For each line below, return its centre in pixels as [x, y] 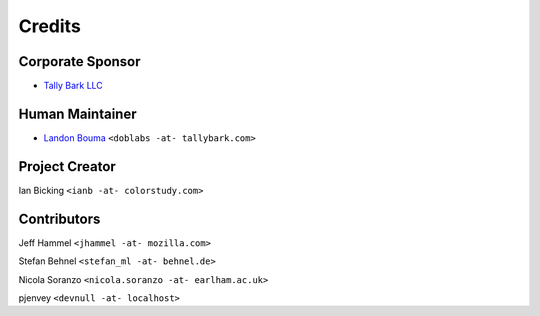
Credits [50, 26]
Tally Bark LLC [73, 86]
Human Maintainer [77, 113]
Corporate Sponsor [79, 61]
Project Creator [67, 166]
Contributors [59, 218]
